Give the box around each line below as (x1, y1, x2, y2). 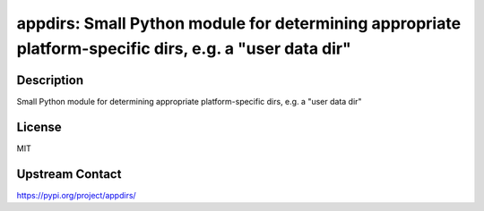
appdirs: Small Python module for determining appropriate (16, 13, 462, 33)
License (16, 119, 62, 134)
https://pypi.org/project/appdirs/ (16, 190, 136, 200)
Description (16, 72, 84, 88)
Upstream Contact (16, 166, 122, 181)
